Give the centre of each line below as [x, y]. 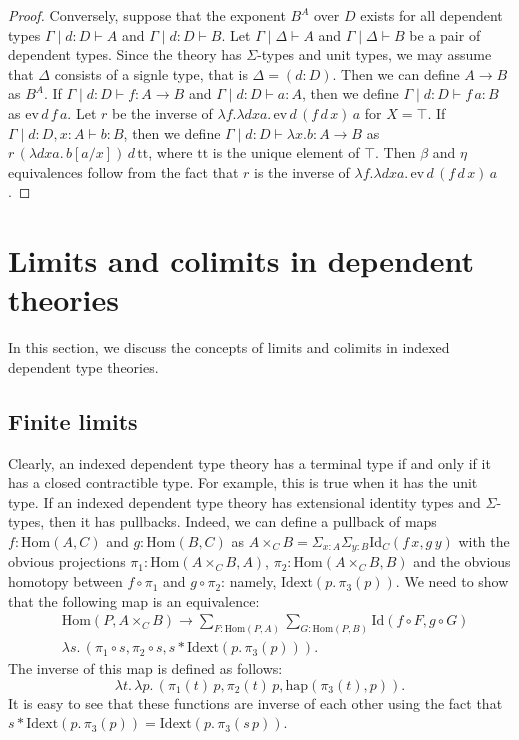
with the [484, 541]
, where [170, 152]
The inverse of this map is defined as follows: [145, 668]
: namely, [249, 581]
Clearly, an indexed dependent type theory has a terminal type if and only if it [249, 462]
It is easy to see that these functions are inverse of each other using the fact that [255, 702]
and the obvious [462, 561]
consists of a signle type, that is [151, 73]
